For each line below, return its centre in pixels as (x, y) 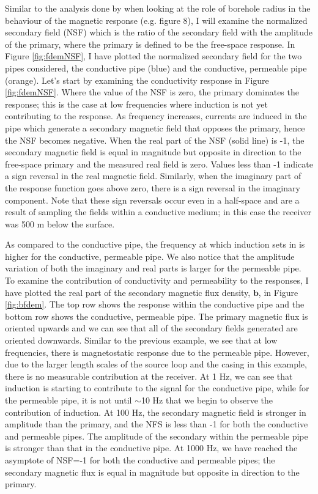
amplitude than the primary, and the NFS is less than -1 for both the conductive (157, 424)
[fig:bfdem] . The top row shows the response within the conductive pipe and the (155, 304)
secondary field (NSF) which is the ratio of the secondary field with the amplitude (159, 32)
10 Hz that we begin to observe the (207, 400)
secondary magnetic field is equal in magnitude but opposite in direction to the (153, 152)
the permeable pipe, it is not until (68, 400)
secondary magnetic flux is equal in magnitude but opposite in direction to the (152, 472)
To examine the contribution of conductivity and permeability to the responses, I (157, 280)
